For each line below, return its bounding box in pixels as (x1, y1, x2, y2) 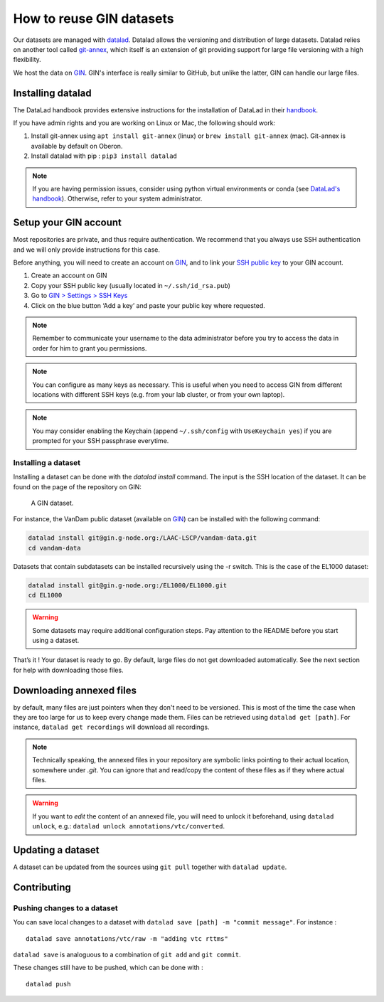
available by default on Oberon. (31, 142, 123, 150)
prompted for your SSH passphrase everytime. (32, 437, 169, 445)
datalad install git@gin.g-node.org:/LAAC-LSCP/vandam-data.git (28, 534, 257, 542)
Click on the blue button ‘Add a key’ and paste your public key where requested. (31, 301, 266, 309)
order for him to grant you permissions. (32, 343, 147, 352)
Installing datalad (13, 87, 92, 99)
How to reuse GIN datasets (13, 11, 174, 26)
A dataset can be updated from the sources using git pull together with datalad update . (13, 863, 287, 871)
